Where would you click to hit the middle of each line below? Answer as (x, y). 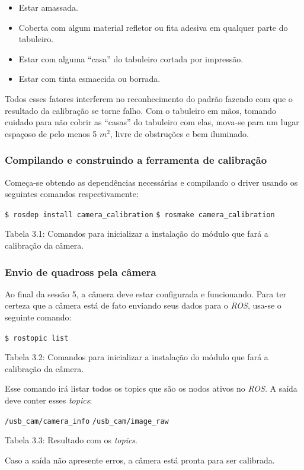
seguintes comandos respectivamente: (72, 194)
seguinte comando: (38, 317)
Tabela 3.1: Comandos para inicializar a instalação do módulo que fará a (137, 234)
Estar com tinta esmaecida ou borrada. (89, 79)
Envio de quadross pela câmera (81, 271)
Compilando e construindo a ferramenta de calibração (136, 160)
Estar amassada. (48, 7)
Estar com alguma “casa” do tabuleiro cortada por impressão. (131, 58)
